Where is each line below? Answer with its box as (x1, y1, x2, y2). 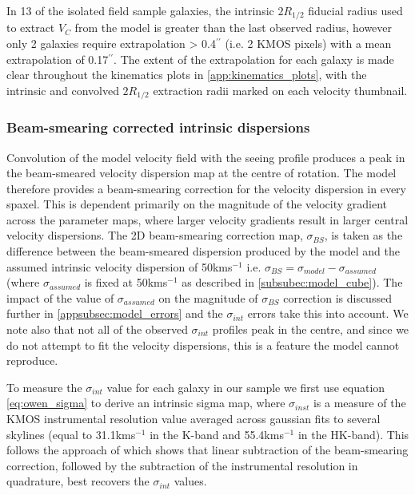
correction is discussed (283, 289, 392, 306)
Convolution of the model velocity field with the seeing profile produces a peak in (6, 148, 405, 165)
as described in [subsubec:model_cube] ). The (182, 274, 403, 291)
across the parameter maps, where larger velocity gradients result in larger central (6, 211, 409, 228)
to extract (6, 19, 55, 36)
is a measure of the (313, 394, 406, 411)
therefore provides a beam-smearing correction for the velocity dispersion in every (6, 180, 406, 196)
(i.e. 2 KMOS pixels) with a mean (225, 35, 392, 52)
